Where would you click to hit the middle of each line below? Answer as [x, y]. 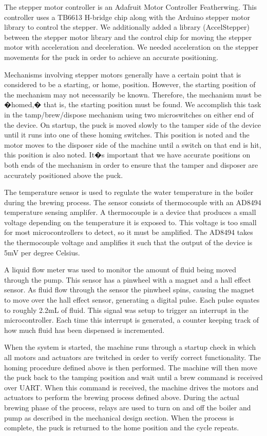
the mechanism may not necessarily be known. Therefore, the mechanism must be [133, 94]
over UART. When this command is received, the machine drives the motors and [131, 387]
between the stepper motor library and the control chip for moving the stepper [128, 37]
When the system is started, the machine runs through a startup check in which [130, 347]
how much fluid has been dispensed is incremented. [84, 330]
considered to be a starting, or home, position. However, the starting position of [130, 84]
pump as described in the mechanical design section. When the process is [119, 417]
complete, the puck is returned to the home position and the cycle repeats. [122, 428]
